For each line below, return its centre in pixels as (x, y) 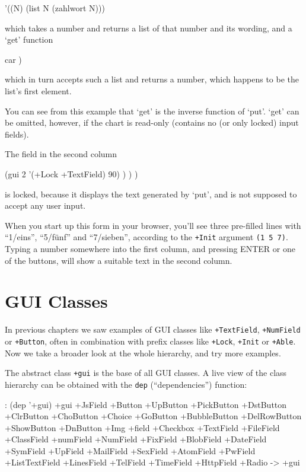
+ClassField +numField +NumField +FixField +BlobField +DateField (136, 439)
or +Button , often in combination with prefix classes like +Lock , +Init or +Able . (150, 341)
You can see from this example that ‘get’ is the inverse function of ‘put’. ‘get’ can (152, 111)
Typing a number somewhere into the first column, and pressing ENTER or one (150, 248)
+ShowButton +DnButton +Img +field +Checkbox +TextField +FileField (142, 427)
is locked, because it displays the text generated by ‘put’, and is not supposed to (151, 194)
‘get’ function (29, 39)
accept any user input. (45, 205)
